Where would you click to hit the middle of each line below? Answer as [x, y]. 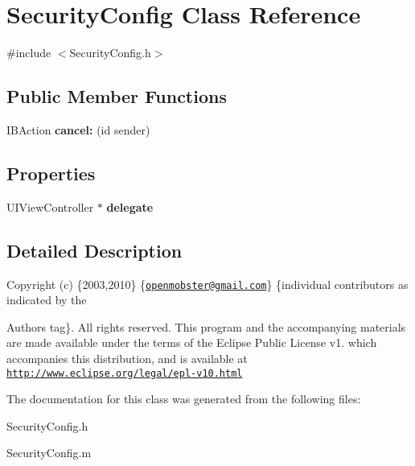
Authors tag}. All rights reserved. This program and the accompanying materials [206, 326]
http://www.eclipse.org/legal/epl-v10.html [125, 373]
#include [29, 53]
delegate [130, 206]
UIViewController [50, 206]
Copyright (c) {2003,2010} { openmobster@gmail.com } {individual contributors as [207, 284]
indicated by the [47, 300]
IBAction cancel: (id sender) [78, 129]
